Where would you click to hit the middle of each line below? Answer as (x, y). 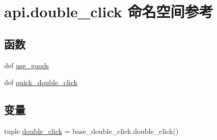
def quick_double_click (41, 82)
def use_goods (27, 65)
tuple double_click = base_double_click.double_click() (91, 131)
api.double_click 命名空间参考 (109, 11)
